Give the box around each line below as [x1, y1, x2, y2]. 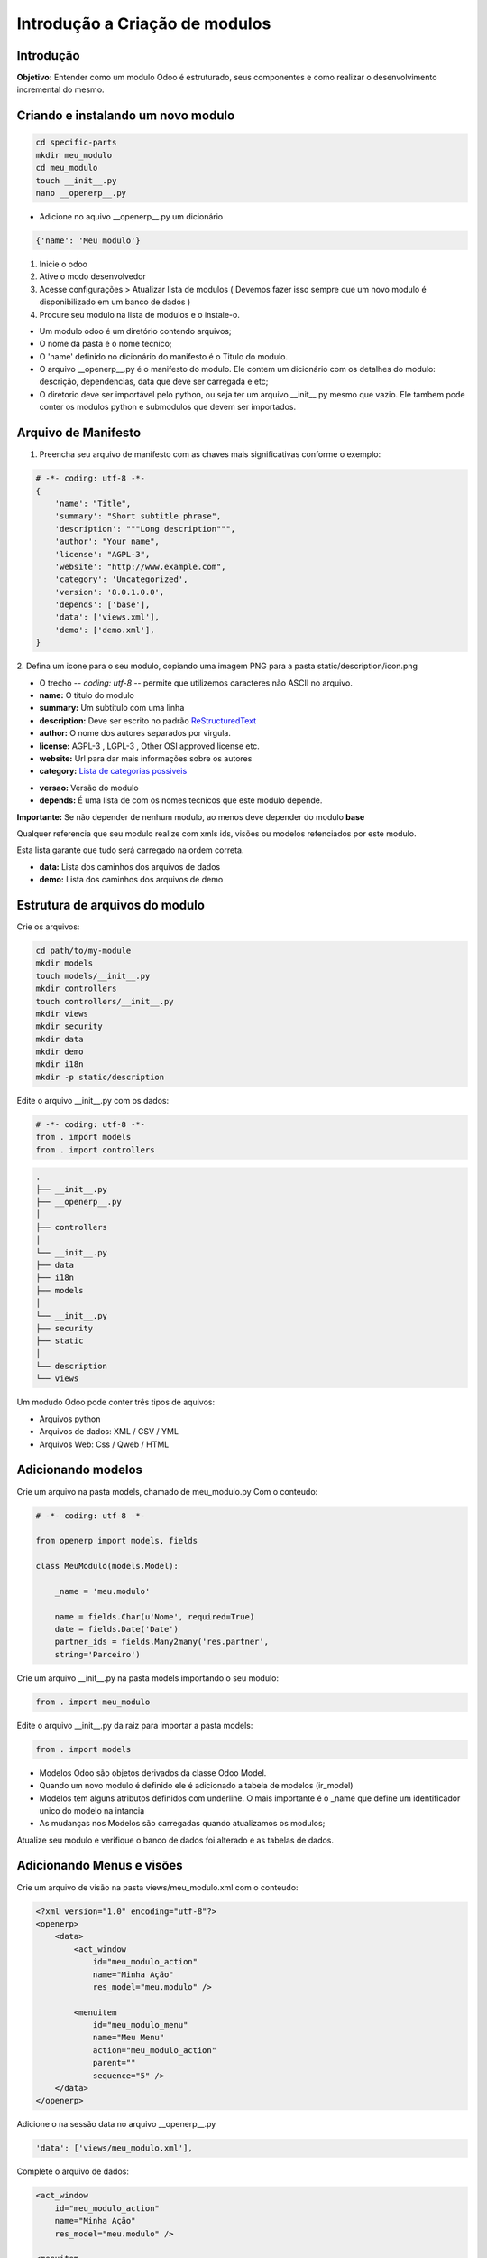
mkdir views [35, 1008, 89, 1019]
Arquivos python [39, 1414, 101, 1424]
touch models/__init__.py [35, 971, 151, 981]
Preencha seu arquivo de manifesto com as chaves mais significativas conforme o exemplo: [39, 449, 381, 460]
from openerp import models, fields [35, 1535, 198, 1546]
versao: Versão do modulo [39, 782, 139, 793]
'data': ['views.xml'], [54, 612, 160, 622]
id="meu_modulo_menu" [92, 2020, 188, 2030]
